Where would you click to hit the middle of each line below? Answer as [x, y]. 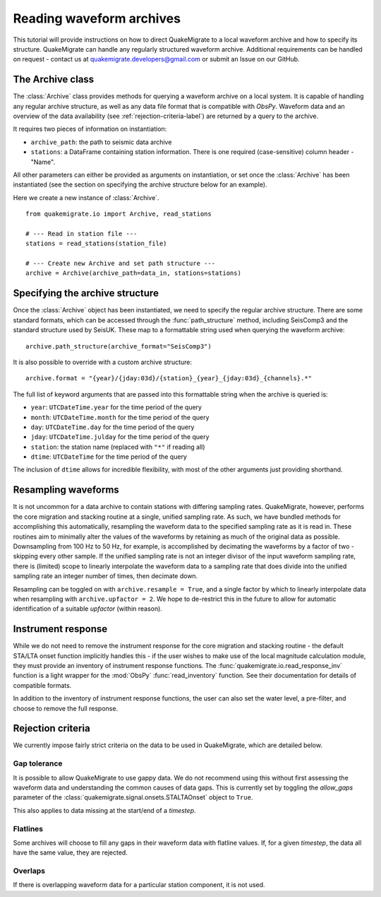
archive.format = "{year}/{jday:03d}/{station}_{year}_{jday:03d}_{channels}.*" [169, 379]
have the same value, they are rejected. [71, 852]
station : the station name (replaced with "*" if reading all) [118, 447]
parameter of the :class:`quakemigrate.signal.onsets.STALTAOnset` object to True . [133, 797]
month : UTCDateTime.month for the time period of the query [120, 417]
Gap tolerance [38, 763]
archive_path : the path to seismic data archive [101, 142]
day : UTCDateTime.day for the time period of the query [113, 427]
